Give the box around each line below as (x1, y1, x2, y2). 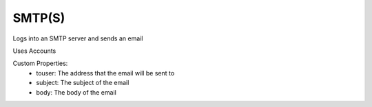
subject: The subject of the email (36, 79, 130, 87)
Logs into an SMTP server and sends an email (12, 34, 143, 43)
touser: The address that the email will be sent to (36, 69, 175, 77)
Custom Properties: (12, 59, 68, 68)
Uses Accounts (12, 47, 56, 55)
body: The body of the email (36, 88, 116, 96)
